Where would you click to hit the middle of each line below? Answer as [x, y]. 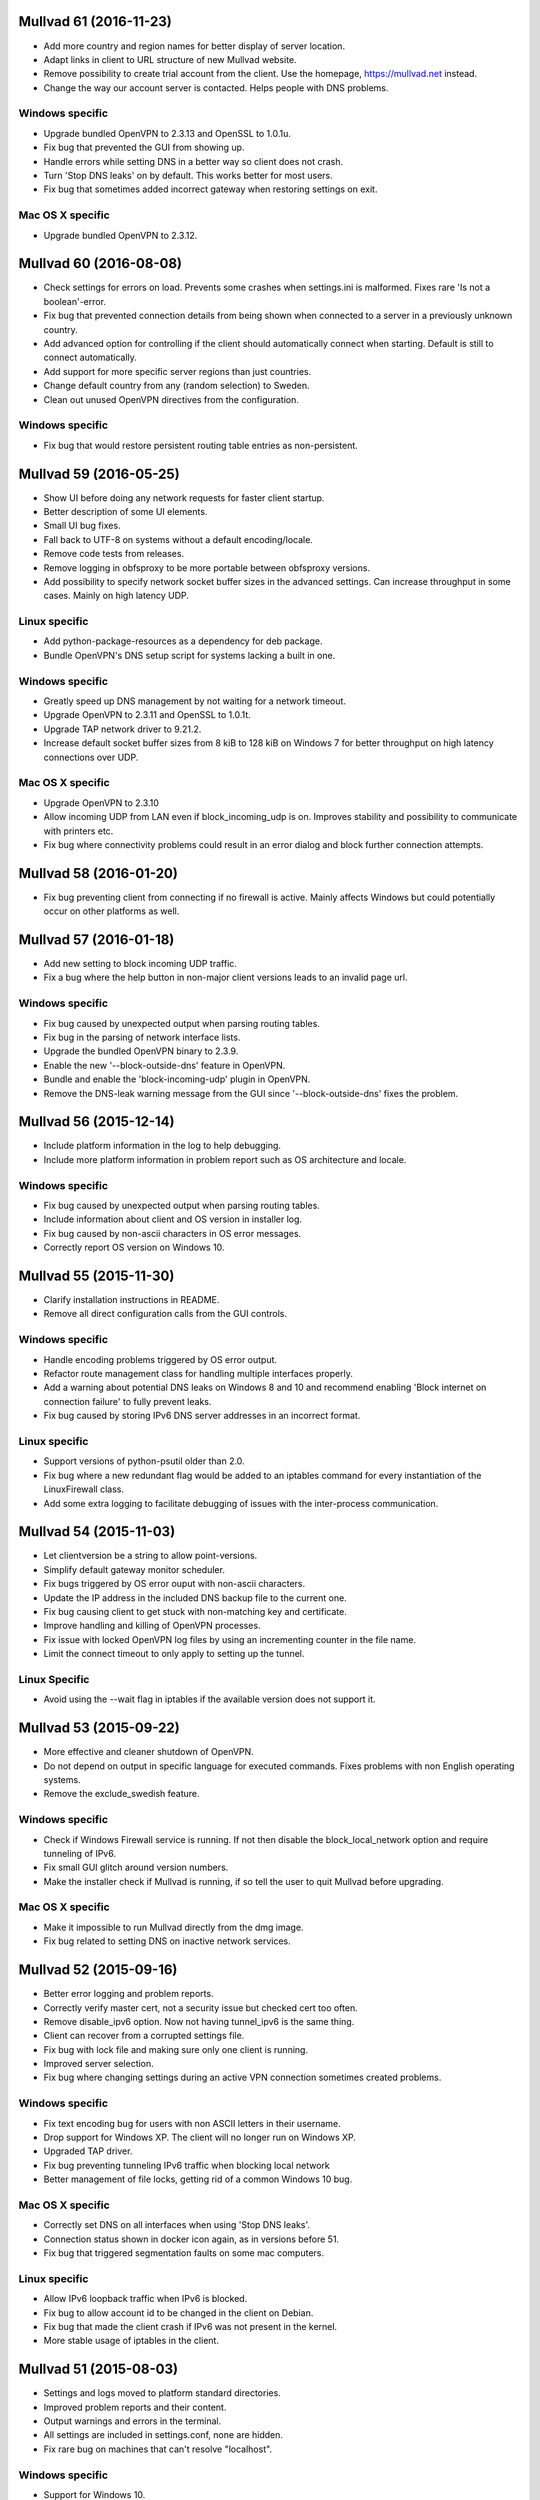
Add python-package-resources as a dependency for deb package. [183, 641]
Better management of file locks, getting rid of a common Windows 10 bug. [198, 2179]
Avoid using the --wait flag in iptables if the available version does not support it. [209, 1699]
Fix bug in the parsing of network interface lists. [142, 1037]
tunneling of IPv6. [80, 1853]
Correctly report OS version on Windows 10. [134, 1247]
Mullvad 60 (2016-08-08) [100, 263]
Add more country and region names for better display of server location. [194, 46]
